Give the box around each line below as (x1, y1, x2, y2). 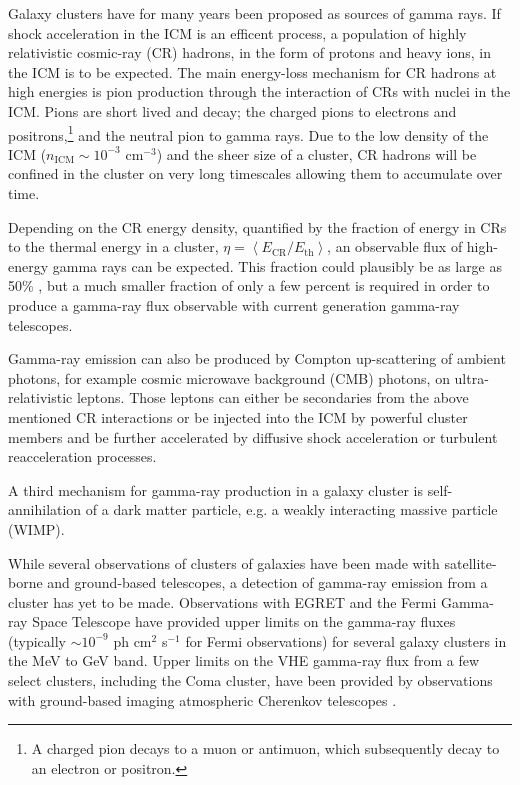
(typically (8, 630, 66, 651)
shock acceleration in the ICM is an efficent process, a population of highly (8, 22, 467, 43)
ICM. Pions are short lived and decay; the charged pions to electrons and (8, 100, 457, 121)
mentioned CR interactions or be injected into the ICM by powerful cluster (8, 406, 468, 427)
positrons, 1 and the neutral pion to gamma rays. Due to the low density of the (8, 121, 489, 145)
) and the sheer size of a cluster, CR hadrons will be (156, 143, 477, 164)
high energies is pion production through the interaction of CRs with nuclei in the (8, 81, 511, 102)
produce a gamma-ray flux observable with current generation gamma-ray (8, 294, 460, 315)
